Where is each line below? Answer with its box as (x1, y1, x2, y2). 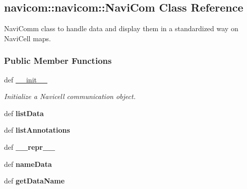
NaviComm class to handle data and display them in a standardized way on (4, 23, 238, 34)
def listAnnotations (4, 125, 70, 135)
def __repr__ (4, 141, 55, 152)
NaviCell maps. (4, 33, 51, 43)
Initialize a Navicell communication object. (4, 91, 136, 102)
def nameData (4, 158, 52, 169)
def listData (4, 108, 44, 118)
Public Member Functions (4, 54, 112, 67)
